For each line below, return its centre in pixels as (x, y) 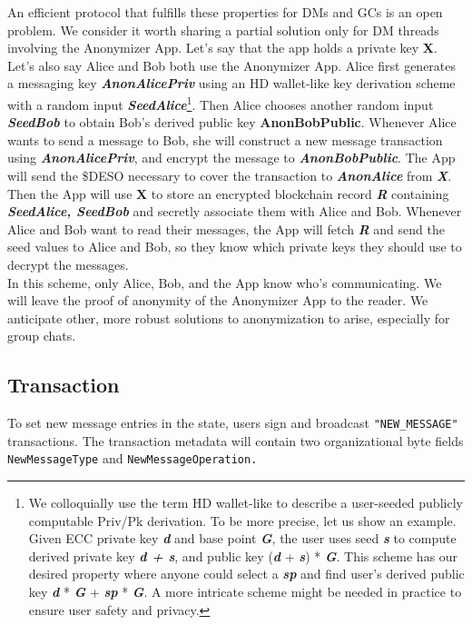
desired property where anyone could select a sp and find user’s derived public (246, 574)
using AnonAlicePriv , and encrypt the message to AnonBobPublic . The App (231, 158)
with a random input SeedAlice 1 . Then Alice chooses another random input (221, 103)
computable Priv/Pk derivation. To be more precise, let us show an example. (242, 520)
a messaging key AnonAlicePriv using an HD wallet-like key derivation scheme (231, 83)
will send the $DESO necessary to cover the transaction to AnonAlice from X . (230, 175)
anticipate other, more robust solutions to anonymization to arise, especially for (229, 317)
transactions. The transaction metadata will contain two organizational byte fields (236, 440)
